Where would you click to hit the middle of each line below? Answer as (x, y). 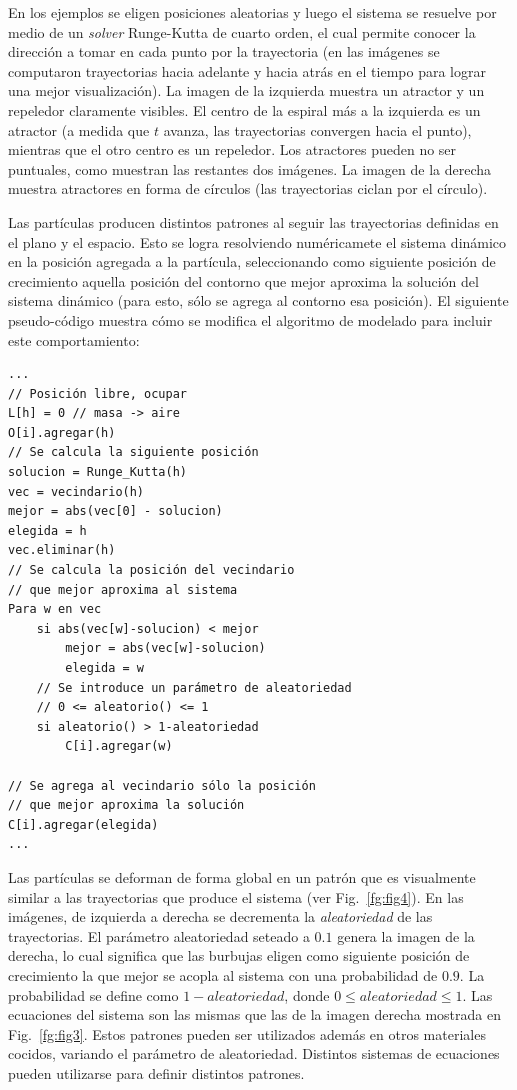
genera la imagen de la (406, 935)
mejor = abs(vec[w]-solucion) (165, 648)
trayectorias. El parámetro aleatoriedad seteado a (159, 935)
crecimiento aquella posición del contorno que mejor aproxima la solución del (243, 280)
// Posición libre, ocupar (97, 393)
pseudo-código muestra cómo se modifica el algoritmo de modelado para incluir (250, 319)
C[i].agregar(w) (119, 746)
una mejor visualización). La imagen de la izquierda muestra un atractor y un (246, 90)
